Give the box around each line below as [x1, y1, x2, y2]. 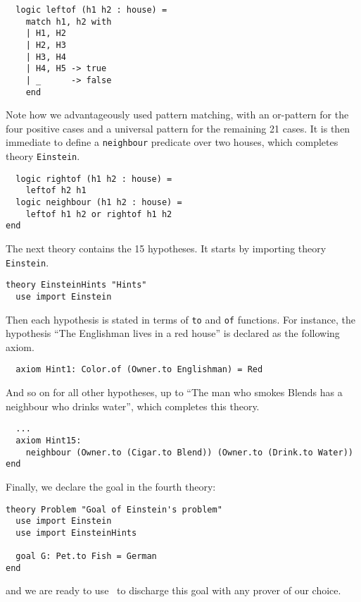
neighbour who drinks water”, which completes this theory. [6, 398, 260, 413]
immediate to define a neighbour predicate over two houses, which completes [6, 135, 338, 149]
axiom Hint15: [15, 435, 82, 446]
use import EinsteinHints [15, 527, 137, 538]
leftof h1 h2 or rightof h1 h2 [25, 209, 172, 219]
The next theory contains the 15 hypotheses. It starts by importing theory [6, 241, 327, 256]
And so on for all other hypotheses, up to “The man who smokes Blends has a [6, 385, 343, 400]
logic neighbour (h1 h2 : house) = [15, 197, 182, 208]
